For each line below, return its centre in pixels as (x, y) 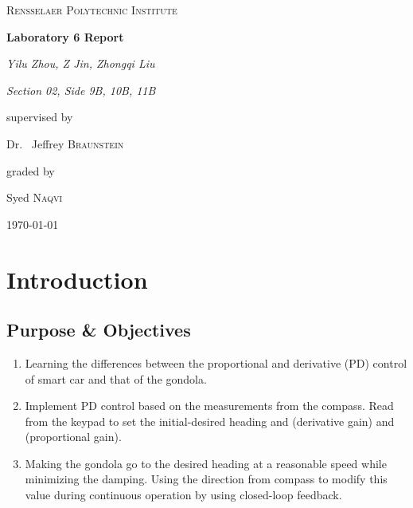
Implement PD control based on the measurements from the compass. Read (209, 406)
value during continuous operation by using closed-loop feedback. (183, 495)
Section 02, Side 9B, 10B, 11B (81, 90)
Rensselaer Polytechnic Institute (92, 10)
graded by (31, 170)
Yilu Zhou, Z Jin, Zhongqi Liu (81, 63)
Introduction (77, 279)
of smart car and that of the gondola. (116, 378)
